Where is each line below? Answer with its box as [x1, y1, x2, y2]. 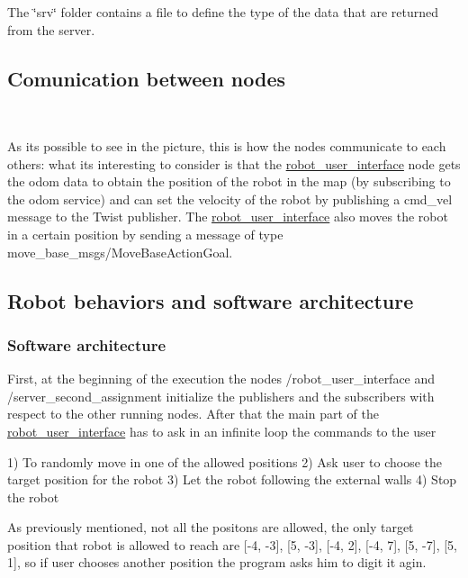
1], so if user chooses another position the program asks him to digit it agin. [7, 553, 427, 572]
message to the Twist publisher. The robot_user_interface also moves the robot [7, 207, 448, 226]
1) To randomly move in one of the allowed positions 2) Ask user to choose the [7, 452, 443, 471]
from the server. [7, 20, 95, 39]
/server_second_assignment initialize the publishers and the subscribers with [7, 386, 435, 405]
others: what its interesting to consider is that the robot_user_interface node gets [7, 154, 461, 173]
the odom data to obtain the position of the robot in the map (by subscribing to [7, 172, 451, 191]
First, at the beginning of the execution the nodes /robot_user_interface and [7, 369, 436, 388]
